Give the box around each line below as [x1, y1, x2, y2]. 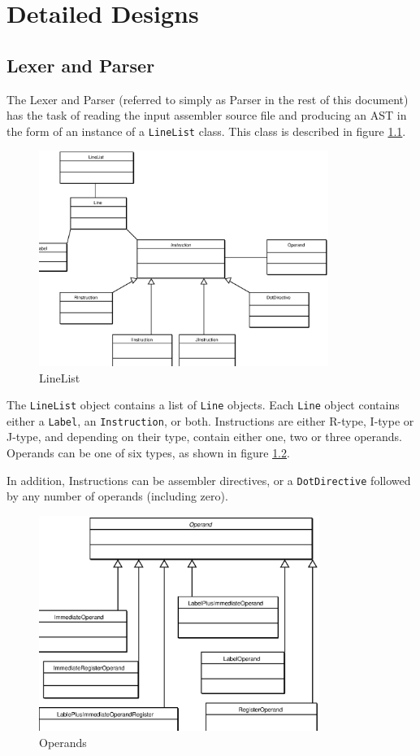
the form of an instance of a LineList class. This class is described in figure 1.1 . [6, 122, 406, 139]
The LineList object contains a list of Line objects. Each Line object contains [6, 396, 400, 413]
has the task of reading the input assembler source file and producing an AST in [6, 107, 407, 124]
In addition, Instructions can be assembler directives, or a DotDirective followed [6, 471, 411, 488]
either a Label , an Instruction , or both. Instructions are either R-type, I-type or [6, 412, 414, 429]
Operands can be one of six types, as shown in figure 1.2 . [6, 444, 290, 461]
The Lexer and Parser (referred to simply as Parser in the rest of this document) [6, 90, 409, 107]
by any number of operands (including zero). [6, 487, 228, 505]
